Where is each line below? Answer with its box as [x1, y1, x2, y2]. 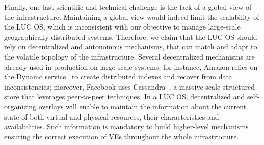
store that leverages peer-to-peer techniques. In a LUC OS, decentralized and [4, 91, 245, 102]
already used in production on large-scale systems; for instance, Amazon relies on [4, 61, 258, 72]
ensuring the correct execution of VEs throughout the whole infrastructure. [4, 131, 239, 141]
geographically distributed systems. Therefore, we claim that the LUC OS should [4, 31, 257, 42]
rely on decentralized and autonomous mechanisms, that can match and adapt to [4, 41, 257, 52]
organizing [4, 101, 37, 111]
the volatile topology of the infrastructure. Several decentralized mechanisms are [4, 51, 255, 62]
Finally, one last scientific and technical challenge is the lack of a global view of [4, 2, 252, 12]
